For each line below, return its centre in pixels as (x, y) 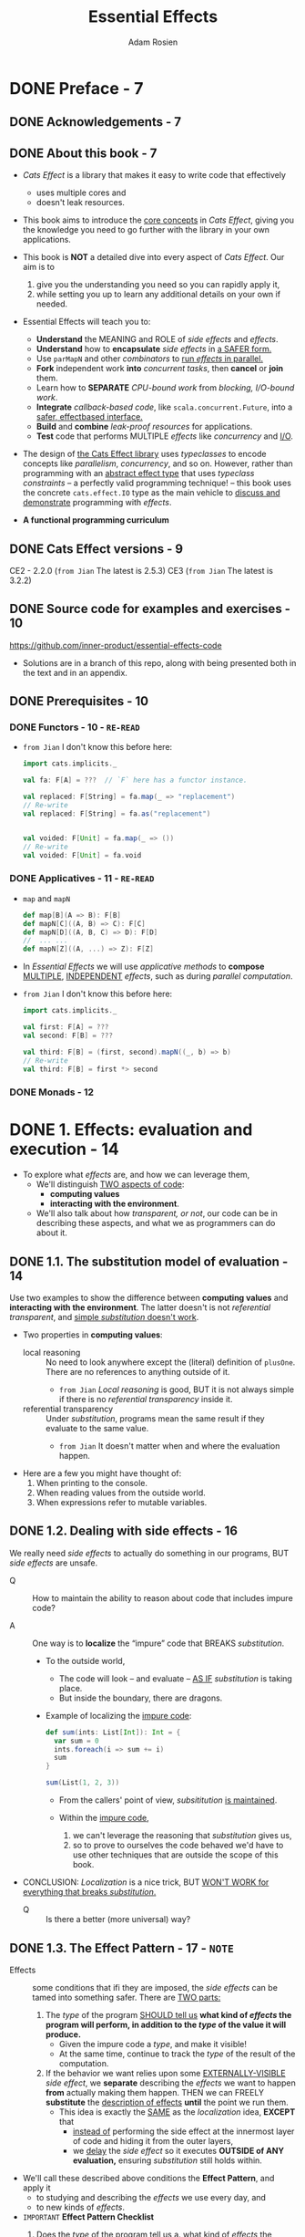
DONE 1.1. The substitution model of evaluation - (149, 1261)
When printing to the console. (92, 1483)
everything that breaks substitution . (89, 1892)
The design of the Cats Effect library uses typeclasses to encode (144, 454)
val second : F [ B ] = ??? (68, 1035)
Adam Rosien (153, 42)
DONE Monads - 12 (51, 1092)
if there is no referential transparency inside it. (146, 1399)
